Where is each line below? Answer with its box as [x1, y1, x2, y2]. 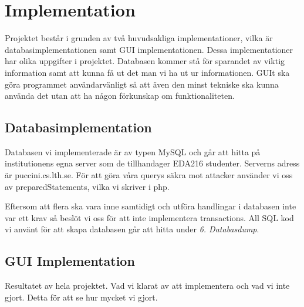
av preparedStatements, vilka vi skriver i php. [5, 180, 170, 192]
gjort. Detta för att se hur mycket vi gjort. [5, 291, 158, 303]
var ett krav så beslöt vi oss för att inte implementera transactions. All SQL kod [5, 211, 294, 223]
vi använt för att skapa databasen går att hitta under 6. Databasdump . [5, 223, 259, 235]
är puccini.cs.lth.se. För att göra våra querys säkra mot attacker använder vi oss [5, 169, 293, 181]
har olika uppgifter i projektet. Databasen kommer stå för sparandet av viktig [5, 55, 285, 67]
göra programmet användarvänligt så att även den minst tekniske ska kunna [5, 78, 279, 90]
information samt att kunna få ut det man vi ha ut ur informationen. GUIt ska [5, 66, 290, 78]
